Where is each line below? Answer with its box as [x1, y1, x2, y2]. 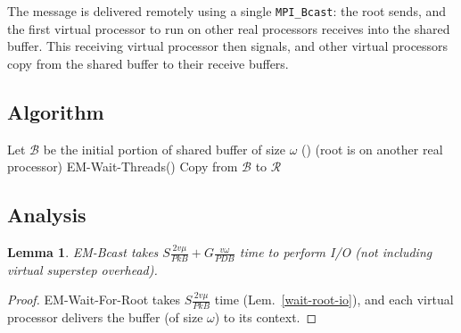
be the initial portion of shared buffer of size [43, 139, 285, 158]
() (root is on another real [301, 139, 443, 158]
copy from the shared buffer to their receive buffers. [7, 54, 289, 72]
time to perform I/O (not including [239, 243, 432, 262]
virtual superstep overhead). [7, 260, 158, 279]
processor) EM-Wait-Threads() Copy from [7, 157, 238, 176]
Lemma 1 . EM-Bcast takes [7, 243, 159, 262]
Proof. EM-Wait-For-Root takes [7, 290, 180, 309]
